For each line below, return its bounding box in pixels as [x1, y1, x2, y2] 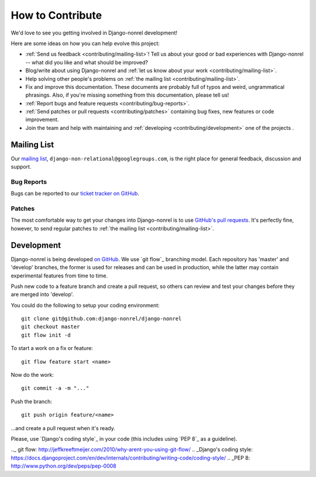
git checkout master [21, 324, 80, 330]
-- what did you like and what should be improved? [25, 59, 149, 66]
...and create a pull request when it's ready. [11, 424, 115, 431]
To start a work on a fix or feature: [11, 345, 93, 352]
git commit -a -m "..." [21, 385, 90, 392]
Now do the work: [11, 372, 54, 379]
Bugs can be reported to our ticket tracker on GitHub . [11, 190, 140, 197]
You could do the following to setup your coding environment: [11, 301, 160, 308]
